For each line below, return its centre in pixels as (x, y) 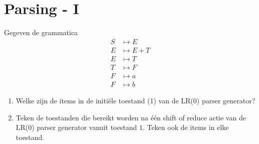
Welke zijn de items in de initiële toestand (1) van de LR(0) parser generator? (136, 100)
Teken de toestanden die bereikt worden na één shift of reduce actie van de (131, 117)
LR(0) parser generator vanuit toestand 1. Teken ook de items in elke (122, 127)
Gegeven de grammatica (41, 32)
